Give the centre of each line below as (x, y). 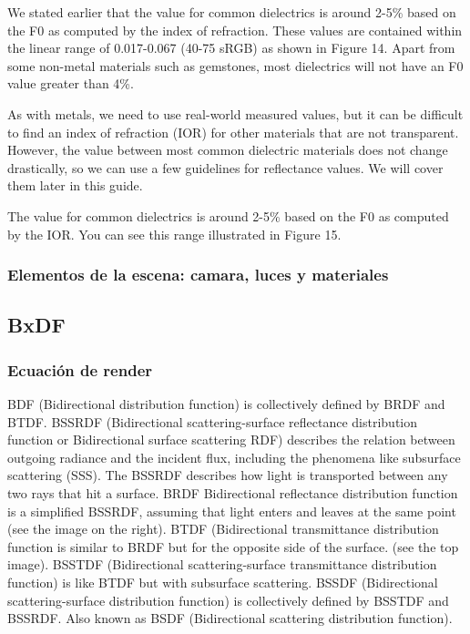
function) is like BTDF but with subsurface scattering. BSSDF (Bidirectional (223, 582)
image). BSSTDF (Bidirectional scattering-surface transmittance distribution (222, 564)
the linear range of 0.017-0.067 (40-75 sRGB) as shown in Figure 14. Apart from (231, 48)
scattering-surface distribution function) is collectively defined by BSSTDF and (228, 600)
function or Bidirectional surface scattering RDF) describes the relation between (231, 440)
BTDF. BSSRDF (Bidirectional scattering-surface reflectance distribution (213, 421)
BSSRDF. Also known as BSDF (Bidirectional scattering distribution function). (230, 618)
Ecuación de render (80, 369)
